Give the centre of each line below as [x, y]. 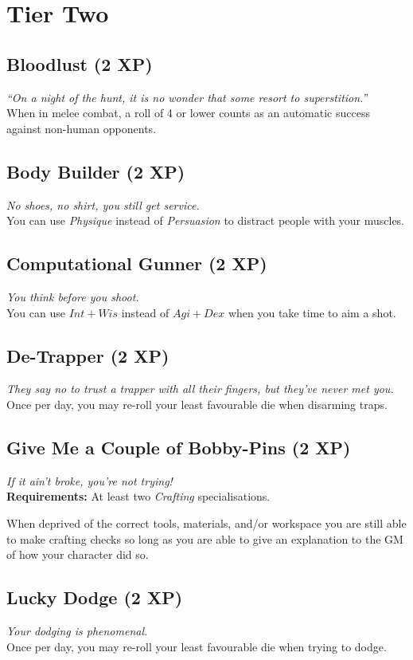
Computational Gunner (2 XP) [137, 263]
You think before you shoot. [73, 296]
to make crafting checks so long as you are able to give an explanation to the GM [205, 538]
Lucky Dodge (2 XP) [95, 597]
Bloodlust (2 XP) [80, 63]
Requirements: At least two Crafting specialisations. [138, 496]
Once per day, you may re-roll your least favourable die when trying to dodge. [197, 646]
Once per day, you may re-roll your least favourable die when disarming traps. [197, 404]
